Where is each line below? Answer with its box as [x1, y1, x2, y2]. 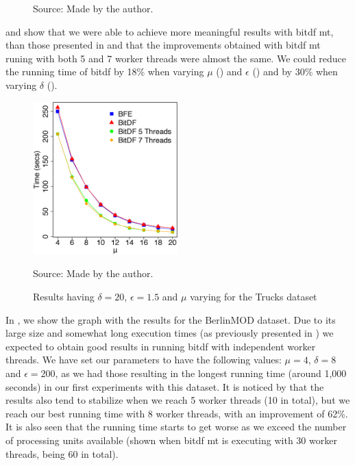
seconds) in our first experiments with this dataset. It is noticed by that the [5, 379, 324, 393]
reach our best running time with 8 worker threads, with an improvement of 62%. [5, 406, 348, 420]
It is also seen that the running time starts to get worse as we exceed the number [5, 419, 347, 434]
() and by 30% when [252, 64, 338, 79]
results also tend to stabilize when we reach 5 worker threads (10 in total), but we [5, 393, 350, 407]
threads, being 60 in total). [5, 446, 119, 461]
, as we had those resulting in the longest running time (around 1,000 [55, 366, 347, 380]
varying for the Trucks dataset [190, 289, 317, 304]
